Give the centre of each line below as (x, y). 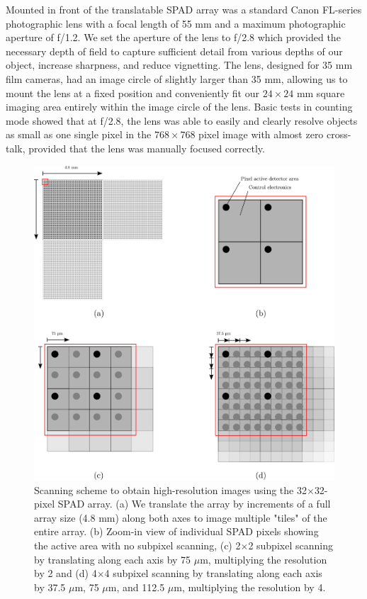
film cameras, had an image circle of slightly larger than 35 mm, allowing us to (177, 78)
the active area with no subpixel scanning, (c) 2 (137, 545)
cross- (339, 134)
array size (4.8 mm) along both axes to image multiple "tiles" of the (181, 517)
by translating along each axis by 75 (113, 559)
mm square (321, 93)
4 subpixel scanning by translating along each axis (213, 573)
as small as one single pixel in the (79, 134)
